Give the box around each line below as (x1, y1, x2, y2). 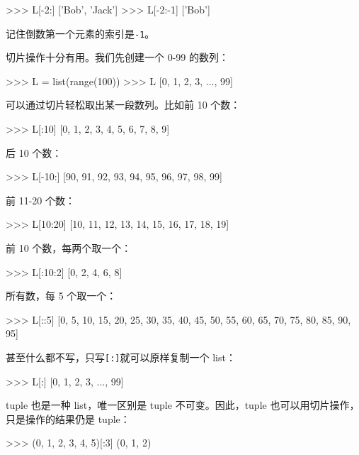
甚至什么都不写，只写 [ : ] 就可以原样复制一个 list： (6, 349, 236, 364)
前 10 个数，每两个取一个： (6, 241, 132, 255)
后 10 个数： (6, 145, 62, 160)
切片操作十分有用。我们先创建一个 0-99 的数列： (6, 50, 229, 65)
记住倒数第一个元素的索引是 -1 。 (6, 26, 155, 40)
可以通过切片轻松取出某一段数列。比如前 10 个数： (6, 97, 241, 112)
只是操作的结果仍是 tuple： (6, 411, 130, 426)
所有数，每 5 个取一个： (6, 288, 117, 303)
